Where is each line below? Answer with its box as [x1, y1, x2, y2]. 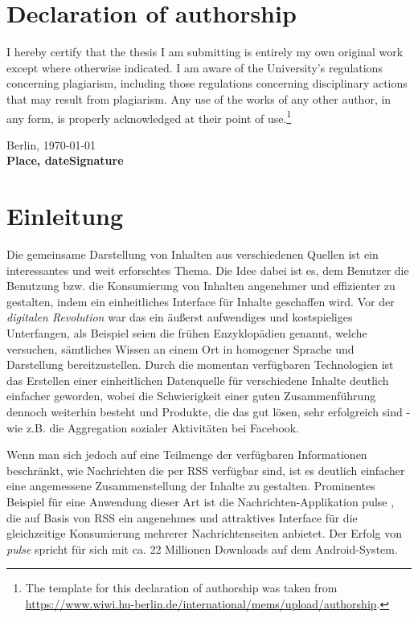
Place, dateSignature [6, 152, 124, 169]
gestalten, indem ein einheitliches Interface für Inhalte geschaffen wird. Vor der [6, 293, 395, 309]
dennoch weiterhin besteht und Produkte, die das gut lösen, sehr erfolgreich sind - [6, 403, 411, 420]
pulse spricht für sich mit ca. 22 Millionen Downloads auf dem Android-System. [6, 540, 398, 557]
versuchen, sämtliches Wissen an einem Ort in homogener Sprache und [6, 340, 354, 357]
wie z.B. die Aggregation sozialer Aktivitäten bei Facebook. [6, 419, 300, 436]
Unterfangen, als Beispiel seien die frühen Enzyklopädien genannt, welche [6, 325, 367, 342]
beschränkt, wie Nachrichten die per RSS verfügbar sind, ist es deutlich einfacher [6, 461, 405, 478]
